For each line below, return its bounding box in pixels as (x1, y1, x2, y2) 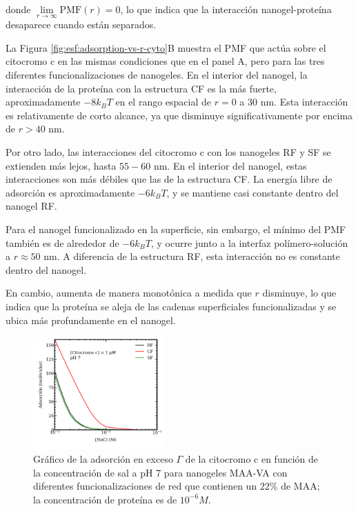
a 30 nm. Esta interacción (239, 94, 348, 109)
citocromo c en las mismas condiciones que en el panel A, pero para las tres (6, 54, 325, 68)
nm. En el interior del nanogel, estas (153, 158, 307, 172)
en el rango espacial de (115, 94, 212, 109)
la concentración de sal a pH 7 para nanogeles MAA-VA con (33, 465, 288, 479)
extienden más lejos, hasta (6, 158, 117, 172)
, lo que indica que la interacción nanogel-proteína (120, 2, 332, 16)
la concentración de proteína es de (33, 492, 177, 506)
